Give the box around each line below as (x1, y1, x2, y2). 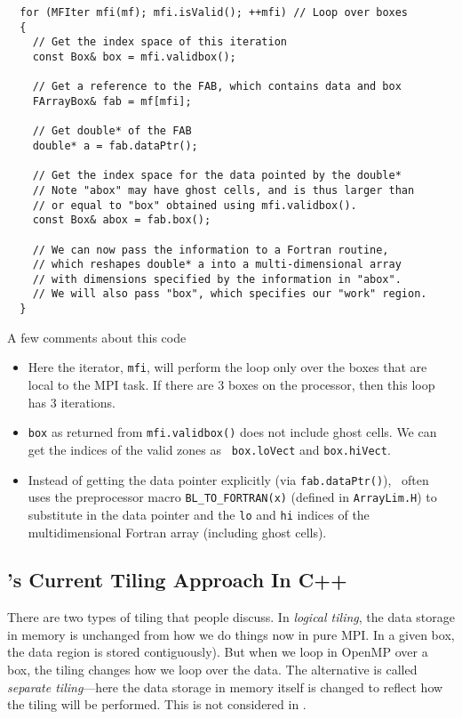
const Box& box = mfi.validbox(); (32, 50, 236, 63)
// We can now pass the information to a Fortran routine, (32, 243, 389, 256)
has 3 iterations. (28, 392, 115, 411)
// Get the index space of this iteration (32, 36, 287, 49)
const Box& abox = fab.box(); (32, 214, 211, 227)
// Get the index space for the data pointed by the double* (32, 169, 402, 182)
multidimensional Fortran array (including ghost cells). (28, 522, 327, 541)
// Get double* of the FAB (32, 125, 192, 138)
